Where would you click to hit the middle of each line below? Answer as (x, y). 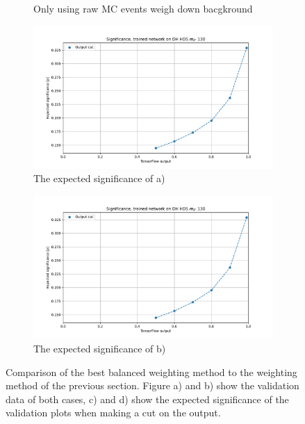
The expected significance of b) (100, 348)
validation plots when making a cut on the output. (113, 413)
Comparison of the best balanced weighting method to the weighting (151, 372)
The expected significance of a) (99, 178)
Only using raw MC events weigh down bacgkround (143, 8)
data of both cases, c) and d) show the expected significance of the (147, 399)
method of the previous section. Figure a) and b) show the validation (152, 385)
